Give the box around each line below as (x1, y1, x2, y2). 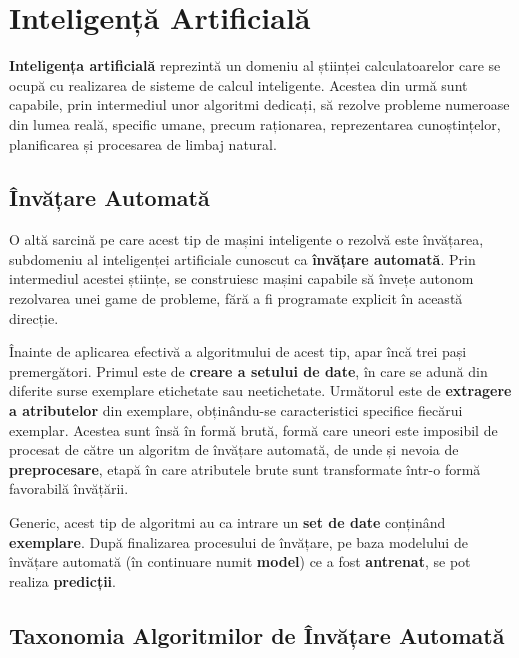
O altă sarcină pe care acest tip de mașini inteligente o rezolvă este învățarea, (9, 229, 484, 250)
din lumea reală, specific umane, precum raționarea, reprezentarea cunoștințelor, (9, 113, 501, 134)
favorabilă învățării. (9, 478, 129, 499)
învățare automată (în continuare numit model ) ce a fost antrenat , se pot (9, 551, 471, 572)
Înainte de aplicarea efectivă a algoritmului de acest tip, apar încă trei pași (9, 341, 467, 362)
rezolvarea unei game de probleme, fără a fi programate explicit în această (9, 288, 463, 309)
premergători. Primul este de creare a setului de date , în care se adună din (9, 360, 488, 381)
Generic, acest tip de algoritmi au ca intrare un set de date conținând (9, 512, 446, 533)
